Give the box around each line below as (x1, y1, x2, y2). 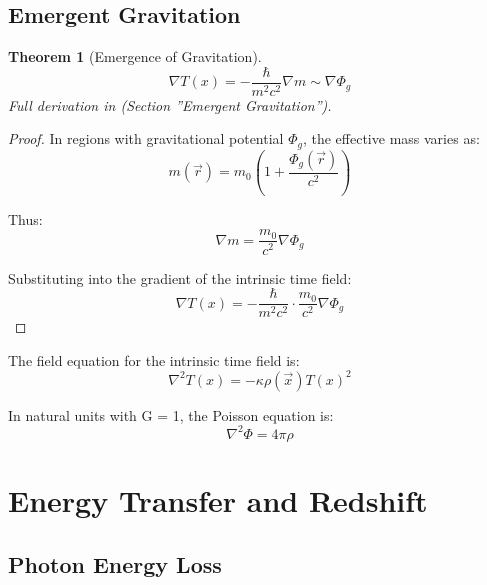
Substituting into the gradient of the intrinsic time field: (8, 267, 352, 288)
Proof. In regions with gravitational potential (8, 128, 284, 149)
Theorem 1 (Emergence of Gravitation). (8, 46, 262, 67)
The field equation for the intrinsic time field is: (8, 349, 300, 370)
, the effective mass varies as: (302, 128, 480, 149)
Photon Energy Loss (8, 548, 222, 579)
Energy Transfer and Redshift (8, 480, 428, 521)
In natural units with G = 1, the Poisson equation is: (8, 404, 334, 425)
